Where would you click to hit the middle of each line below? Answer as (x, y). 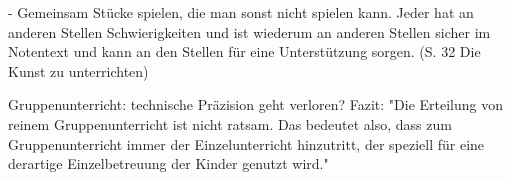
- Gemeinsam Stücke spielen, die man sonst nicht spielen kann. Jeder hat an (241, 12)
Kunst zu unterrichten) (78, 70)
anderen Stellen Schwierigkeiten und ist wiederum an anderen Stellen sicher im (249, 31)
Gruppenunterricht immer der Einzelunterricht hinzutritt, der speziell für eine (246, 143)
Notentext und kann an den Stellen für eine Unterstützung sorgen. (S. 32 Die (244, 51)
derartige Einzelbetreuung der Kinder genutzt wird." (168, 163)
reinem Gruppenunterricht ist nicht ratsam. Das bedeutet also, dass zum (230, 123)
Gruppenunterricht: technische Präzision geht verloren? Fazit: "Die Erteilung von (256, 104)
